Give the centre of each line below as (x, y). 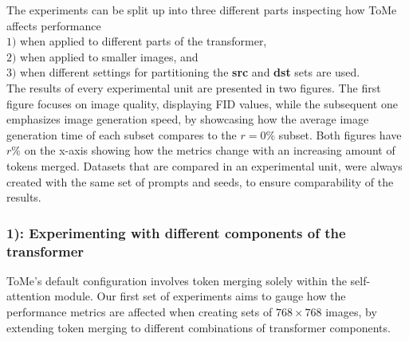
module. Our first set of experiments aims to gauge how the (200, 296)
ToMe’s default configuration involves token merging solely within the (177, 280)
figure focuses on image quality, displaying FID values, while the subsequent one (202, 103)
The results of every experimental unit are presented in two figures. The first (194, 87)
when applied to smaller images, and (109, 56)
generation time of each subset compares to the (122, 134)
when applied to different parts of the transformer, (144, 41)
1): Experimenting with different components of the (176, 232)
